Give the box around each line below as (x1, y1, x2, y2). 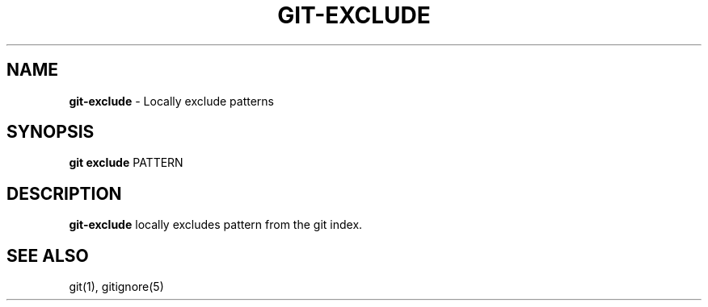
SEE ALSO (6, 245, 89, 266)
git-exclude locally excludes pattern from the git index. (69, 218, 363, 232)
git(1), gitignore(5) (69, 280, 164, 294)
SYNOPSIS (6, 122, 95, 143)
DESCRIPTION (6, 183, 122, 204)
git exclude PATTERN (69, 156, 183, 170)
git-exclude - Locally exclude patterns (69, 93, 274, 108)
